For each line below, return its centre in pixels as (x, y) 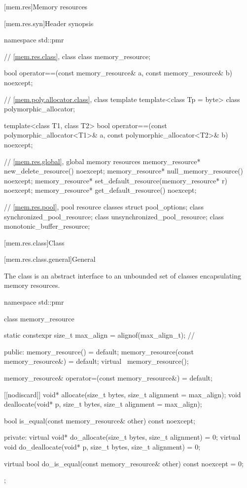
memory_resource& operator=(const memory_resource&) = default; (108, 378)
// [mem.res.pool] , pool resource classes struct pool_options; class (104, 206)
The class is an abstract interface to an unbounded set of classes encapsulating (123, 275)
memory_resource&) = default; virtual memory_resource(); (96, 361)
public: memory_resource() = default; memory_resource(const (99, 351)
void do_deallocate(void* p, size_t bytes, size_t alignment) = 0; (102, 447)
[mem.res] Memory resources (46, 6)
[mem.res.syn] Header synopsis (49, 23)
